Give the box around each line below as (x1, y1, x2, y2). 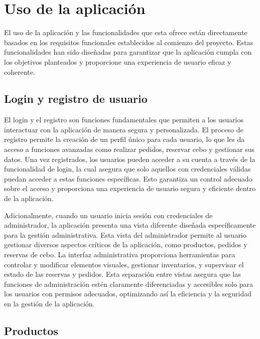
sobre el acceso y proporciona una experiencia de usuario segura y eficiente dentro (4, 183, 256, 194)
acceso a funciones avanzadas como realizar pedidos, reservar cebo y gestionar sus (4, 144, 254, 154)
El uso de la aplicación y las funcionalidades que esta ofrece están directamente (4, 27, 247, 38)
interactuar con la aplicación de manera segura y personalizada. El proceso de (4, 124, 243, 134)
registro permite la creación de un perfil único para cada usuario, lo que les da (4, 134, 245, 144)
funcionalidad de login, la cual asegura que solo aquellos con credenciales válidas (4, 163, 251, 174)
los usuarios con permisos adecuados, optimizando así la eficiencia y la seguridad (4, 288, 252, 299)
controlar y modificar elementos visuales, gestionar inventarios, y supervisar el (4, 259, 244, 269)
